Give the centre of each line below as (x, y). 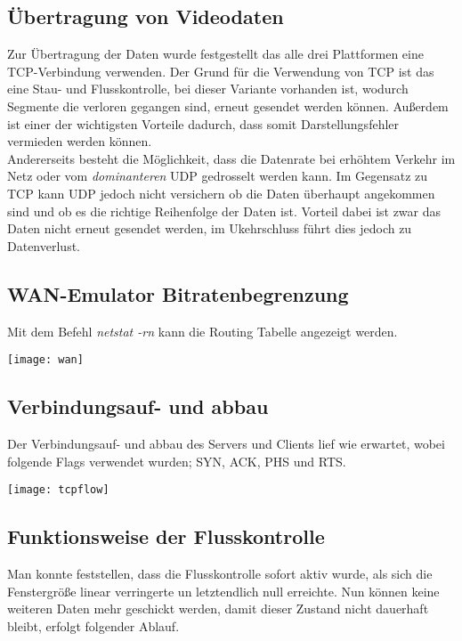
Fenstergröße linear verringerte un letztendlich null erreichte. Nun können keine (223, 591)
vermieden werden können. (80, 141)
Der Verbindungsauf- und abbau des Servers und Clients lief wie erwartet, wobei (226, 443)
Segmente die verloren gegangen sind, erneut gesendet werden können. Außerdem (228, 105)
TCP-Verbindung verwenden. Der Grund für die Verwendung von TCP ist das (221, 71)
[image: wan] (45, 360)
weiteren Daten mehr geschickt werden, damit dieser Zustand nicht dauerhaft (218, 609)
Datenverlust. (44, 245)
